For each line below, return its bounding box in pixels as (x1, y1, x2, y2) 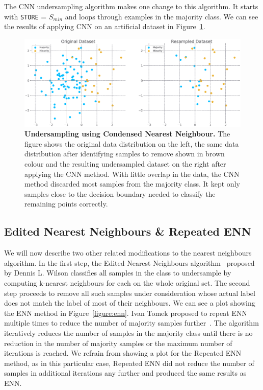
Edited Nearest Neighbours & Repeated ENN (4, 223, 251, 239)
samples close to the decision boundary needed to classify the (24, 188, 216, 199)
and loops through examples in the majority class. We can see (65, 11, 258, 21)
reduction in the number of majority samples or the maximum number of (4, 337, 232, 348)
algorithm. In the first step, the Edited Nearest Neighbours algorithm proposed (4, 257, 255, 268)
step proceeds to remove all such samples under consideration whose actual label (4, 287, 255, 298)
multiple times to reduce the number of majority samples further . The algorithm (4, 317, 259, 328)
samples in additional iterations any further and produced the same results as (4, 368, 247, 378)
